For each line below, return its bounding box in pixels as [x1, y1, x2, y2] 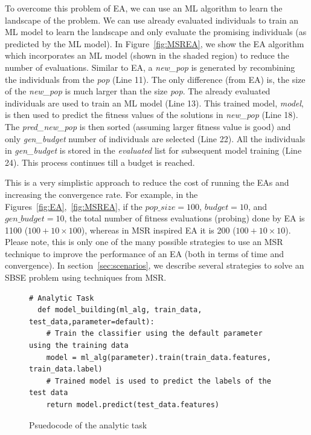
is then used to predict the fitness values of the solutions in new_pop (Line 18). [5, 108, 298, 121]
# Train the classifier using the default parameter [46, 329, 263, 338]
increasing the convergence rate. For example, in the [5, 188, 198, 200]
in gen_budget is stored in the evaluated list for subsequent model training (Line [5, 144, 302, 157]
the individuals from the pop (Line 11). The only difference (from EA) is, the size [5, 73, 306, 85]
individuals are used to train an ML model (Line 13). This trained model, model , [5, 96, 304, 109]
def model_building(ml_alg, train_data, [37, 306, 202, 315]
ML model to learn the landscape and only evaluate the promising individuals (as [5, 25, 307, 38]
